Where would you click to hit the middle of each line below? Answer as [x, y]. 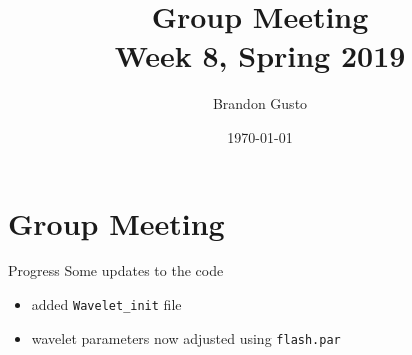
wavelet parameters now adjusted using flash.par [186, 337]
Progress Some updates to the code [116, 270]
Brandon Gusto [260, 103]
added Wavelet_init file [106, 304]
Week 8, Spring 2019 [260, 55]
